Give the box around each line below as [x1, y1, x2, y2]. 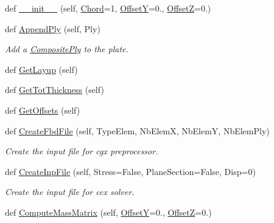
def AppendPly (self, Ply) [5, 22, 100, 35]
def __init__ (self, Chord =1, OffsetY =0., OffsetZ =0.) [5, 2, 211, 14]
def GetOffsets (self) [5, 103, 80, 116]
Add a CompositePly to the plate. [5, 43, 128, 55]
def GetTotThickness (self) [5, 83, 104, 96]
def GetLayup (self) [5, 63, 78, 75]
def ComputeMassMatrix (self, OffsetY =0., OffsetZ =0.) [5, 205, 212, 218]
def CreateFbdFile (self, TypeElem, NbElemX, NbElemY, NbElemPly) [5, 124, 270, 137]
